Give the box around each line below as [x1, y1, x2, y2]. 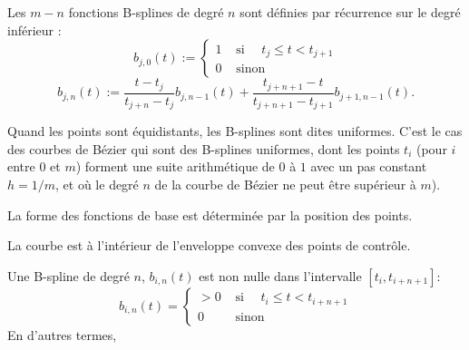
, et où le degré [55, 174, 139, 193]
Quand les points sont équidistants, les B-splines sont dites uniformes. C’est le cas [7, 122, 463, 141]
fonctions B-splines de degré [68, 3, 224, 21]
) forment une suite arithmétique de [75, 157, 275, 176]
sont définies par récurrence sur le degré [239, 3, 461, 21]
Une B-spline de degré [7, 266, 130, 285]
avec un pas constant [310, 157, 427, 176]
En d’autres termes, [7, 325, 117, 344]
